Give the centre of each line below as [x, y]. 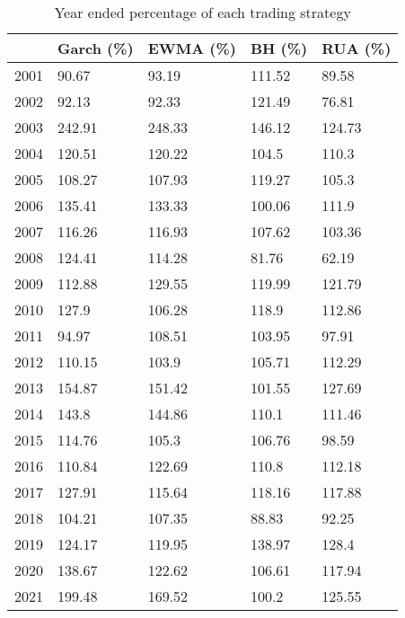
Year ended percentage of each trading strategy [202, 12]
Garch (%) [96, 48]
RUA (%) [357, 48]
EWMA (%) [192, 48]
